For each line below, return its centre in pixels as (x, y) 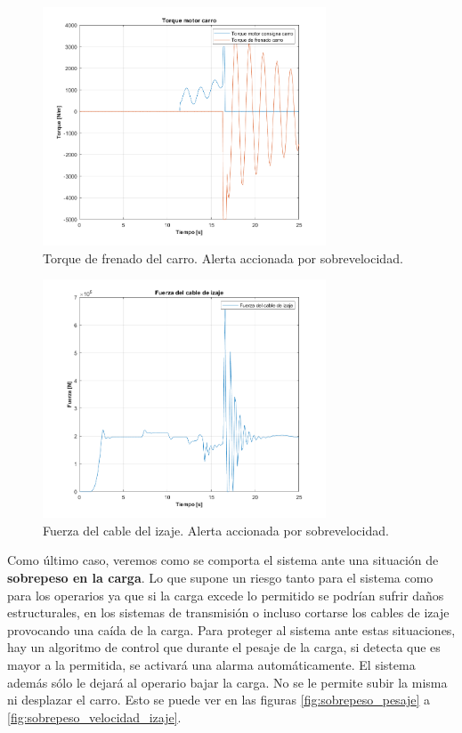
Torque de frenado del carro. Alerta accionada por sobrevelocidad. (223, 258)
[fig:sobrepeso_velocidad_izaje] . (94, 717)
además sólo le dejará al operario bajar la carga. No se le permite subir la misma (227, 682)
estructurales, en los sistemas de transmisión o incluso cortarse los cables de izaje (228, 612)
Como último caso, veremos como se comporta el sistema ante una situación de (223, 560)
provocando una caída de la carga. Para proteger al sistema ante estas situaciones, (231, 629)
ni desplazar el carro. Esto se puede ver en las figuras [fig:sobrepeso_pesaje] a (219, 700)
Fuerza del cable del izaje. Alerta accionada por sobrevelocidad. (216, 530)
